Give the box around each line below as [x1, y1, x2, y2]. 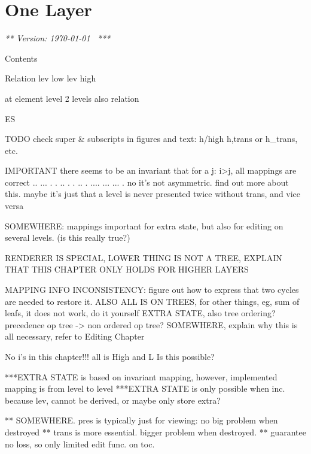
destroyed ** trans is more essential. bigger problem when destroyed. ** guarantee [5, 425, 306, 438]
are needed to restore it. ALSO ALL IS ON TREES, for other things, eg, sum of [5, 295, 300, 307]
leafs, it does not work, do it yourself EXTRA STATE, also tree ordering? [5, 307, 276, 319]
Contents [5, 52, 38, 64]
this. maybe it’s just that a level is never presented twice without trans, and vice [5, 187, 301, 200]
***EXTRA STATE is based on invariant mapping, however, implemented [5, 370, 278, 383]
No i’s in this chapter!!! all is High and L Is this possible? [5, 350, 215, 362]
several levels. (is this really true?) [5, 231, 130, 244]
